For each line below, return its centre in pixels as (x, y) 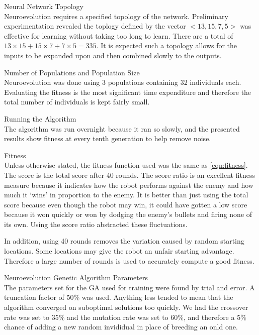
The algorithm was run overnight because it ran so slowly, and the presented (122, 128)
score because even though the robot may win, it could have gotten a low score (126, 204)
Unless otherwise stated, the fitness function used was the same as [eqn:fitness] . (126, 165)
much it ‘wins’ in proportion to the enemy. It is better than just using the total (126, 195)
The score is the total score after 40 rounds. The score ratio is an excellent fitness (129, 175)
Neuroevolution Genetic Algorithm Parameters (76, 277)
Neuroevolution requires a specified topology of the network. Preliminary (116, 16)
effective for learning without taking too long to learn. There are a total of (119, 35)
